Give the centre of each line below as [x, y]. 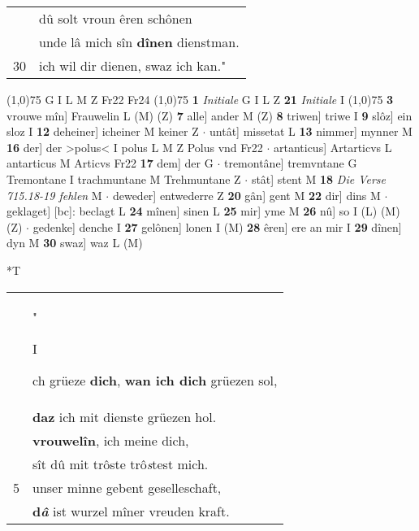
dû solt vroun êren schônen [116, 18]
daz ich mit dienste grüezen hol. [125, 416]
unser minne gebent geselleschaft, [127, 487]
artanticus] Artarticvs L [333, 147]
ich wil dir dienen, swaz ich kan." [133, 65]
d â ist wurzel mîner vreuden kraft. [131, 511]
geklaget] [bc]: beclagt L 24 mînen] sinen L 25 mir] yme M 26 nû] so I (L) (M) [203, 211]
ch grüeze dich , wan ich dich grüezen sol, [155, 380]
